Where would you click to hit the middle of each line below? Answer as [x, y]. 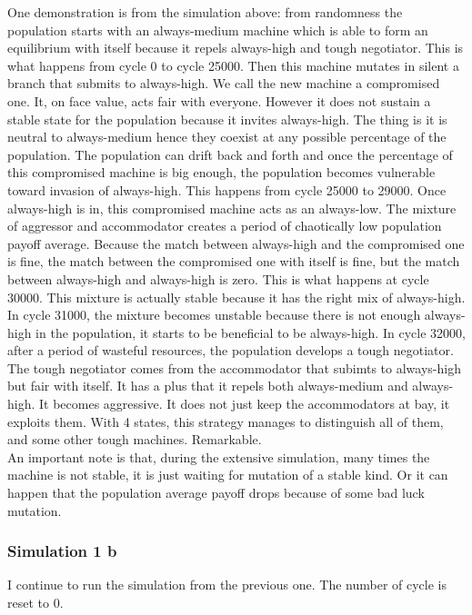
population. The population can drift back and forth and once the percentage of [230, 154]
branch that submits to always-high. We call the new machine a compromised [224, 83]
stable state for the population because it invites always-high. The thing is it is [227, 119]
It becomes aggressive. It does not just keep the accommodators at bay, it [245, 404]
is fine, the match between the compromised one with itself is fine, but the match [234, 261]
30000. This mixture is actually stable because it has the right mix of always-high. [236, 297]
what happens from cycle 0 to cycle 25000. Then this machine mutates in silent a [233, 65]
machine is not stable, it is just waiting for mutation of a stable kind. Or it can [228, 475]
